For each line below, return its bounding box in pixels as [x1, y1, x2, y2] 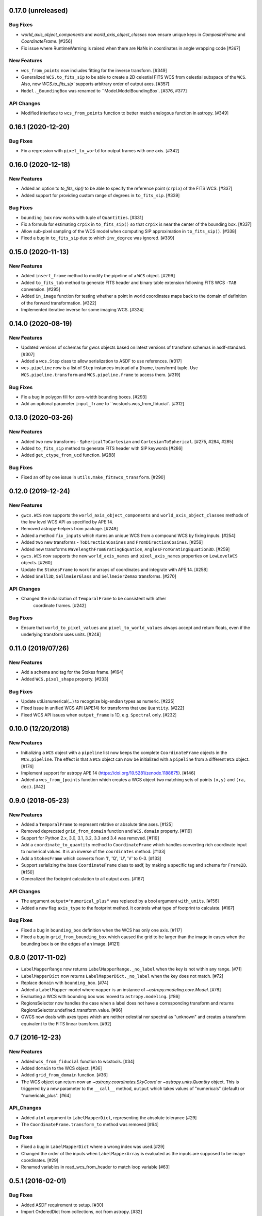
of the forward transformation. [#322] [21, 300, 97, 306]
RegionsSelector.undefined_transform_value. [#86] [21, 1007, 123, 1013]
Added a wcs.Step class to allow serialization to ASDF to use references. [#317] [21, 358, 182, 364]
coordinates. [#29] [21, 1158, 59, 1163]
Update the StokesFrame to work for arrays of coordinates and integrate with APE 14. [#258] [21, 567, 208, 572]
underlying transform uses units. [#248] [21, 631, 101, 637]
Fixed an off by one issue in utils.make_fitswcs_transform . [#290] [21, 474, 165, 480]
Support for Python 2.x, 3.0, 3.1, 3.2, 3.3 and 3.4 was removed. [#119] [21, 835, 160, 841]
